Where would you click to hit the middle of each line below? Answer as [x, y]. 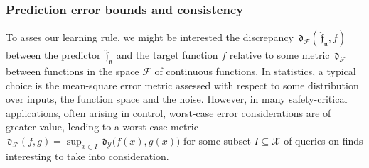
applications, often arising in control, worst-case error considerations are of [169, 112]
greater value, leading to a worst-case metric [102, 127]
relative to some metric [279, 55]
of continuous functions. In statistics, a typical [255, 71]
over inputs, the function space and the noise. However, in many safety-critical [177, 99]
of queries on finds [323, 140]
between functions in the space [73, 71]
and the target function [167, 55]
